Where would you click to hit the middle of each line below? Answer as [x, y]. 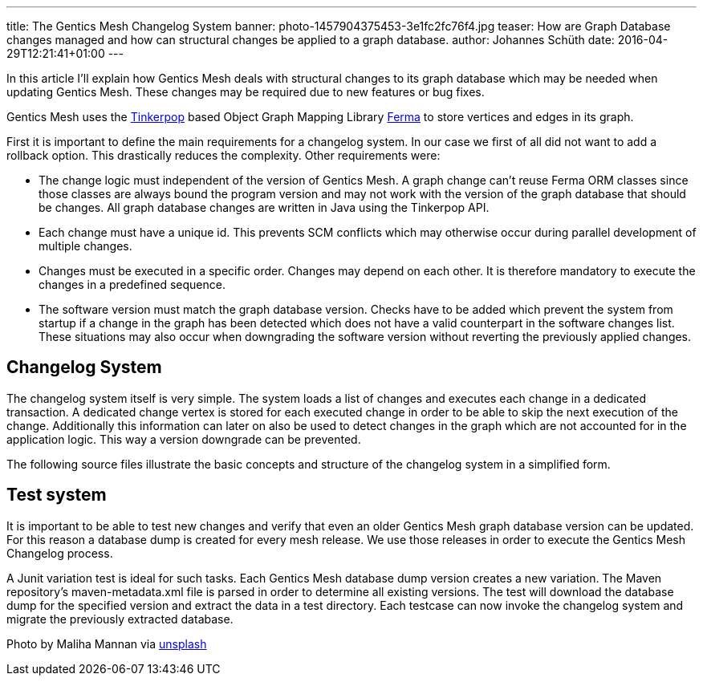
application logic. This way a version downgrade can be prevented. [184, 439]
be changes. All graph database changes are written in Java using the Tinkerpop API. [264, 207]
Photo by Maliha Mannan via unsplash [107, 643]
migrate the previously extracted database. [120, 619]
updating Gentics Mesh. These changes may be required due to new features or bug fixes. [246, 92]
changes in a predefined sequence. [132, 284]
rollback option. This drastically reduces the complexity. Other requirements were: [223, 155]
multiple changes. [85, 246]
